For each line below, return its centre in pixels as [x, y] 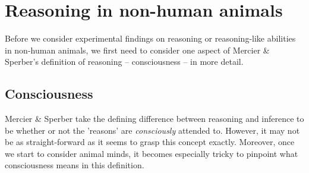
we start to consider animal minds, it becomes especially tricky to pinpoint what [152, 153]
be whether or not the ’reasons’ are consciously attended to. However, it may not [152, 130]
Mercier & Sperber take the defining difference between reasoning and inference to [154, 119]
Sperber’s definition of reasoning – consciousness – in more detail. [124, 62]
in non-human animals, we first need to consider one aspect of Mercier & [137, 50]
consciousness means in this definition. [75, 165]
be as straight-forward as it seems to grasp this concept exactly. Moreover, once [150, 142]
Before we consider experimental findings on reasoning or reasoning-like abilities [150, 38]
